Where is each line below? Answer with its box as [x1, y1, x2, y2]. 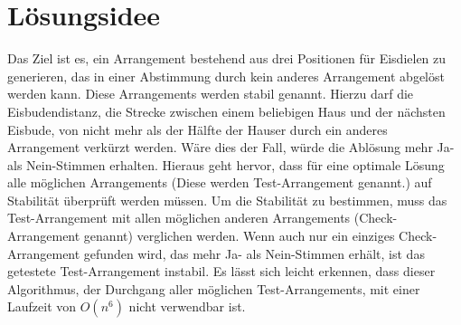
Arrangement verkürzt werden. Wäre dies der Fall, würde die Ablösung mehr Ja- [7, 138, 455, 157]
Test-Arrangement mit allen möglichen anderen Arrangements [7, 208, 351, 227]
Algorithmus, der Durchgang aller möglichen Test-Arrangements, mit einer [7, 279, 420, 298]
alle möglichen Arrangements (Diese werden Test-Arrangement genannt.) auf [7, 173, 432, 192]
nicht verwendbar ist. [128, 297, 246, 316]
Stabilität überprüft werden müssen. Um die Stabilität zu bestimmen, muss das [7, 190, 447, 209]
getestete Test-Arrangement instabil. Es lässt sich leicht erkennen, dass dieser [7, 262, 436, 281]
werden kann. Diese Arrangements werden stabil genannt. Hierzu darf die [7, 84, 414, 103]
